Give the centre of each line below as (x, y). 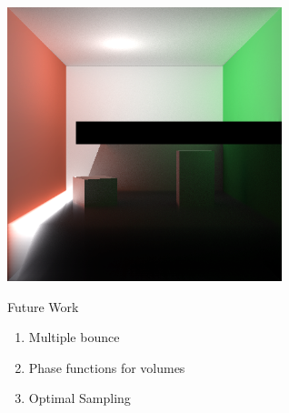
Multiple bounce (74, 337)
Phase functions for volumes (107, 367)
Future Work (43, 306)
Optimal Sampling (80, 398)
